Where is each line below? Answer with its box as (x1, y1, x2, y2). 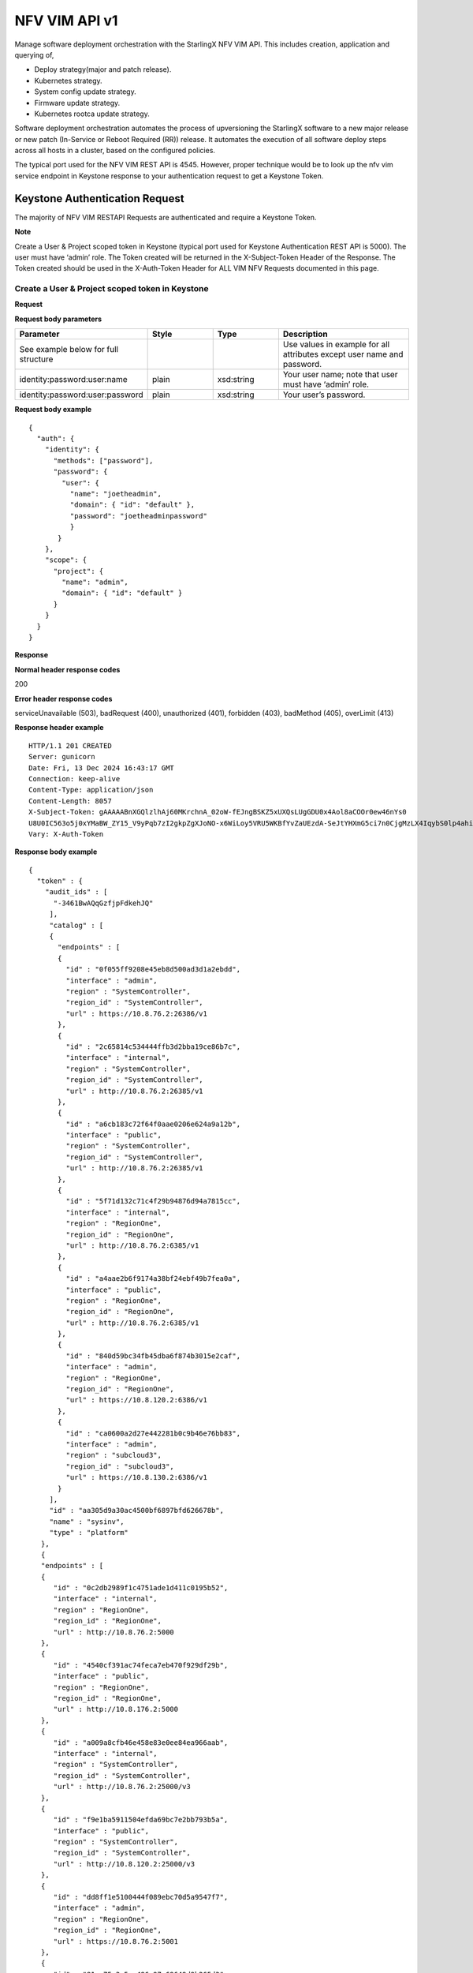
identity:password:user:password (19, 389, 143, 400)
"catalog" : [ (49, 920, 104, 930)
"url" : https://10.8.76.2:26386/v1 (65, 1009, 208, 1018)
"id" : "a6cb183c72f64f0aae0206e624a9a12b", (65, 1119, 240, 1129)
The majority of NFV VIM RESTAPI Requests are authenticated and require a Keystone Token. (14, 212, 317, 222)
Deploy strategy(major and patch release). (34, 65, 172, 74)
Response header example (14, 723, 104, 732)
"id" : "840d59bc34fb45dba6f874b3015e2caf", (65, 1351, 240, 1361)
